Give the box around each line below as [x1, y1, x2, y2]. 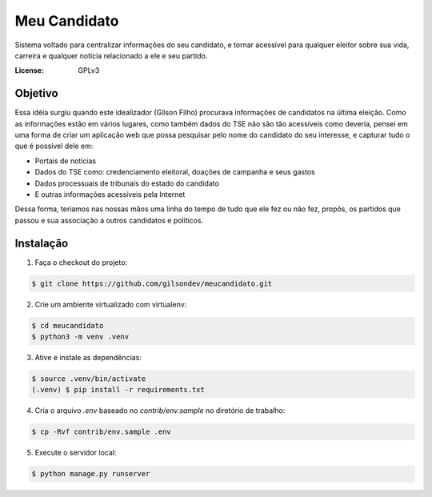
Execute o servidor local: [34, 448, 117, 458]
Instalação [14, 236, 69, 250]
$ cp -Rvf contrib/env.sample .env [31, 427, 171, 436]
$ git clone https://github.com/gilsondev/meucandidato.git [31, 279, 273, 288]
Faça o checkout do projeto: [34, 257, 128, 267]
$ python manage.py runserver [31, 469, 150, 479]
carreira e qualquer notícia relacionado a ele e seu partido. [14, 50, 208, 60]
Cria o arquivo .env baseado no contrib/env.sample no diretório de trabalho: [34, 406, 286, 415]
